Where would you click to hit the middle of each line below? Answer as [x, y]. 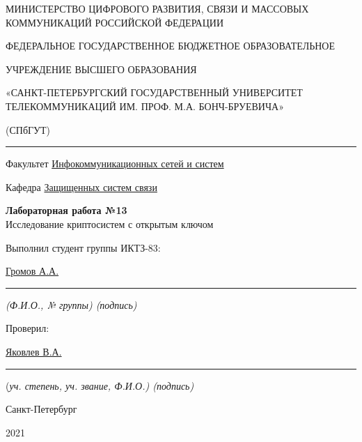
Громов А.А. [32, 271]
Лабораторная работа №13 [66, 210]
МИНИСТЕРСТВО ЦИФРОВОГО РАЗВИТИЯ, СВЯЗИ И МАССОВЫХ [157, 8]
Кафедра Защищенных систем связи [81, 186]
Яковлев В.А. [34, 351]
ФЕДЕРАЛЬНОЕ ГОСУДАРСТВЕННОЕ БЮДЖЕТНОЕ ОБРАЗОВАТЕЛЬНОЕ [171, 46]
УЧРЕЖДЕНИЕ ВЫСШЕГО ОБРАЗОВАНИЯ [101, 69]
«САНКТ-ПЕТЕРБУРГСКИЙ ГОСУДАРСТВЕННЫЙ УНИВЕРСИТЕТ [154, 92]
